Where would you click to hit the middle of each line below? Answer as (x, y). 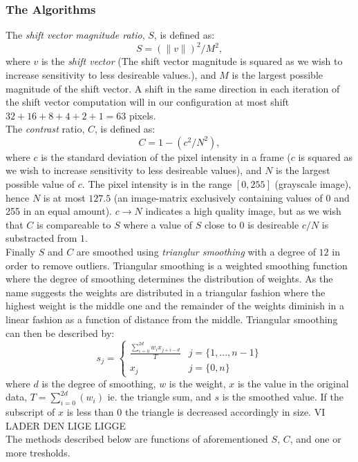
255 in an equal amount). (59, 211)
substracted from (41, 238)
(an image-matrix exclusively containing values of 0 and (232, 197)
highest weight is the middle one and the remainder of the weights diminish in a (175, 306)
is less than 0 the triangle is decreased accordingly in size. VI (196, 412)
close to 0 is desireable (252, 224)
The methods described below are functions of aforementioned (137, 439)
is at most (64, 197)
